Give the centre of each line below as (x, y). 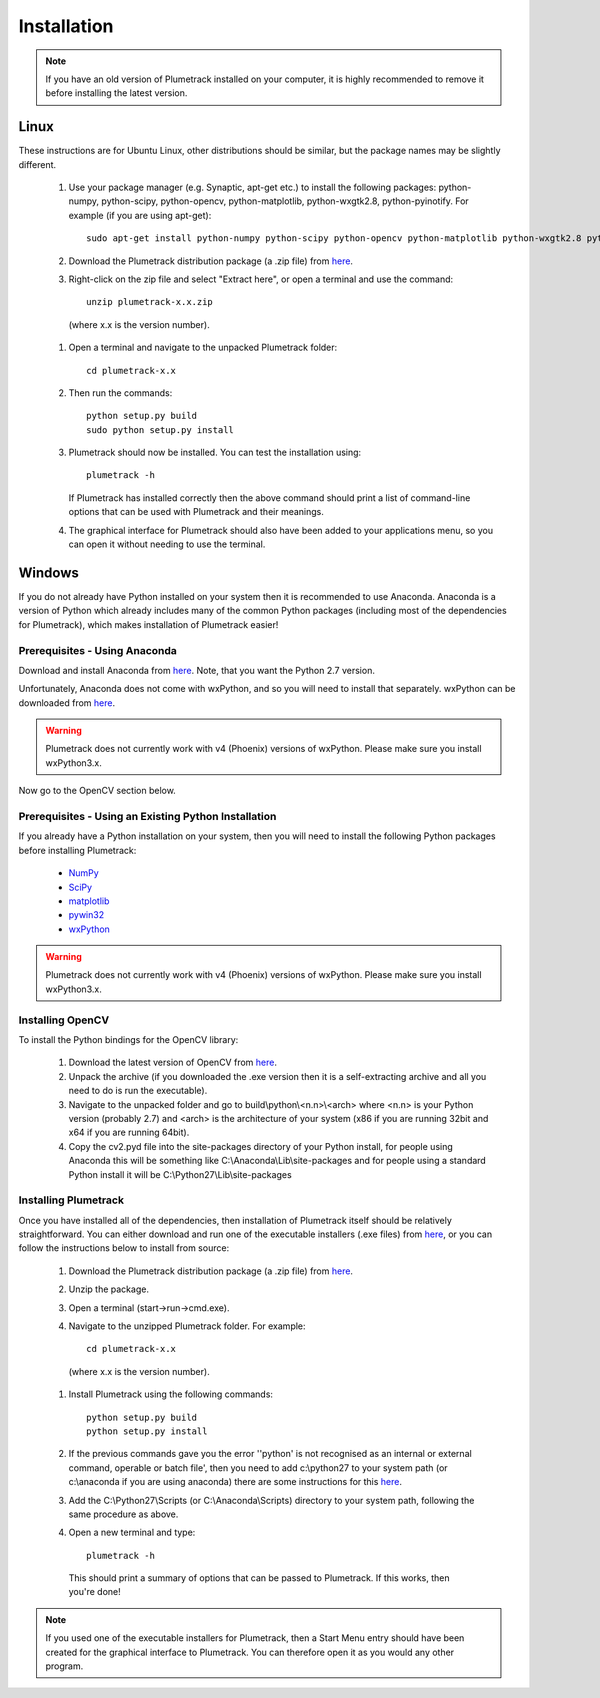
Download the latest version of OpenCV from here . (172, 1062)
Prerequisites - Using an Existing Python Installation (147, 816)
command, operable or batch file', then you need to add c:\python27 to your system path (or (258, 1467)
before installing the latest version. (116, 93)
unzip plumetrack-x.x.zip (150, 302)
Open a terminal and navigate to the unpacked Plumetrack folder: (203, 347)
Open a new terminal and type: (132, 1532)
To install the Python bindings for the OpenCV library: (128, 1040)
